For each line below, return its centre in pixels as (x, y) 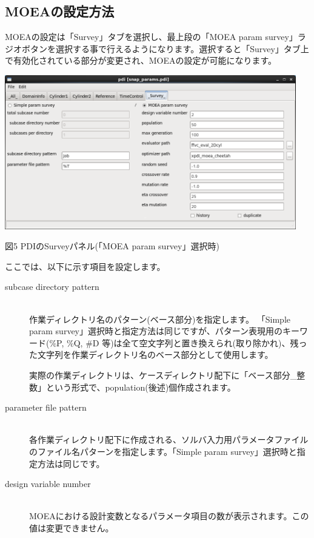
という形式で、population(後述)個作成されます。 (141, 387)
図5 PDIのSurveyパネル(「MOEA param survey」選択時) (112, 246)
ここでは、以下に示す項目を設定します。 (85, 266)
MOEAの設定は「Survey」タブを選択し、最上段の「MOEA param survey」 (151, 37)
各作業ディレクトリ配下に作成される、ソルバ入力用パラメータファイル (169, 439)
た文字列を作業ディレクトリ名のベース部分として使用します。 (151, 355)
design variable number (48, 484)
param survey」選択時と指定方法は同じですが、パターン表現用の (156, 331)
